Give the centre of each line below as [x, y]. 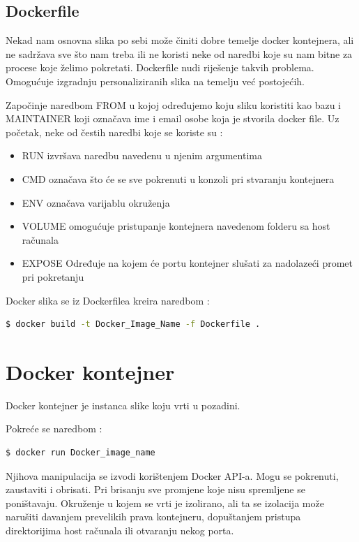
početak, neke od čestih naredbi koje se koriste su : [114, 132]
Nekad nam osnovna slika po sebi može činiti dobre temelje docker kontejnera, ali [180, 40]
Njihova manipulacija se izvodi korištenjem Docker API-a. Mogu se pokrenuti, [172, 475]
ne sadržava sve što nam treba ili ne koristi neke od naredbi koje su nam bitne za [179, 53]
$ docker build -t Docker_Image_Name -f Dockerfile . [133, 324]
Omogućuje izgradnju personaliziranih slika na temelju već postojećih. [155, 81]
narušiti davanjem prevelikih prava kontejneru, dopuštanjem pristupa [153, 517]
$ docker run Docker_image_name [81, 453]
